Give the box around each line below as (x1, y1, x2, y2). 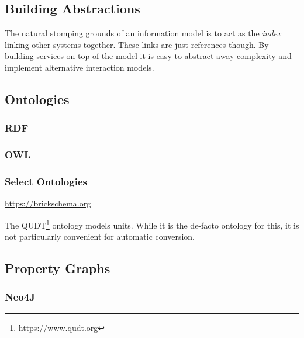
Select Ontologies (5, 174, 87, 188)
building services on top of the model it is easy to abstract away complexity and (5, 50, 292, 62)
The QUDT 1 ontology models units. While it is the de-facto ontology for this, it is (5, 217, 299, 231)
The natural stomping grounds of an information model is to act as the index (5, 27, 281, 39)
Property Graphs (5, 259, 110, 277)
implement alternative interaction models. (5, 61, 154, 73)
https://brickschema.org (5, 197, 91, 209)
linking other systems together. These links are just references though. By (5, 38, 269, 50)
